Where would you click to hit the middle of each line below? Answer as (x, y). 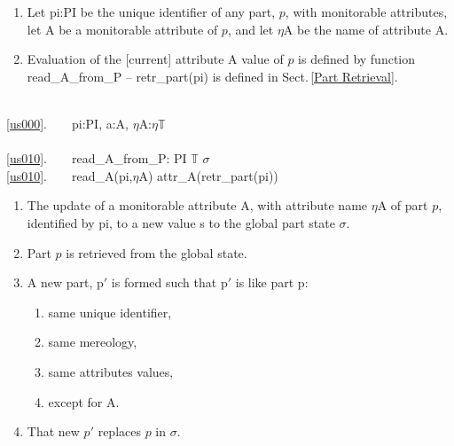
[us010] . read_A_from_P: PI (97, 158)
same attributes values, (111, 371)
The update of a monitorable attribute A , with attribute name (197, 205)
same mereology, (93, 342)
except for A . (84, 401)
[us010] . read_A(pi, (70, 175)
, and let (250, 29)
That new (53, 431)
